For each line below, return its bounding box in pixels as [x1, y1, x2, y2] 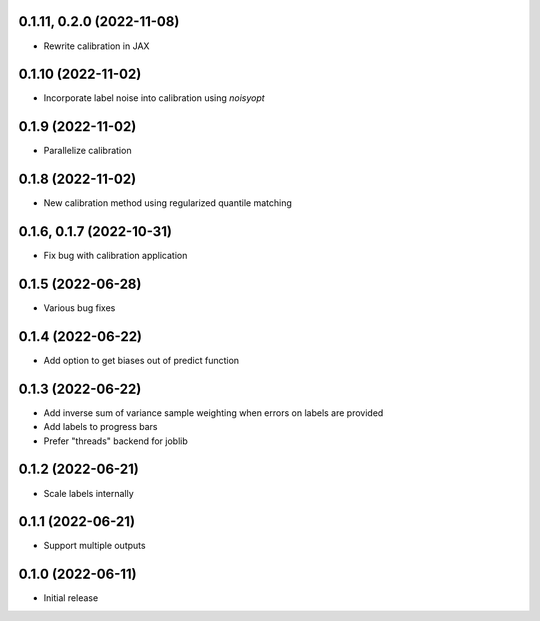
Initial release [43, 592, 99, 604]
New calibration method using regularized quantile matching [43, 197, 292, 209]
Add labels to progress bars [43, 421, 158, 433]
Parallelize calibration [43, 145, 132, 157]
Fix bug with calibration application [43, 250, 188, 262]
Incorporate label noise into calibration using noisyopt [43, 92, 265, 104]
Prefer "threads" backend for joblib [43, 435, 189, 447]
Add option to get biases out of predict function [43, 354, 240, 366]
